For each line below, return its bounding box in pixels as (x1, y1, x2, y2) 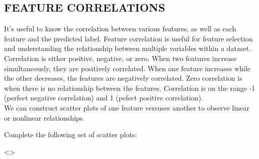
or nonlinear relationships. (4, 112, 85, 123)
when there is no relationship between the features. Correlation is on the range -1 (4, 82, 255, 93)
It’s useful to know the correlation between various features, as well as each (4, 23, 236, 34)
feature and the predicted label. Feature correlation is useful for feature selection (4, 33, 253, 43)
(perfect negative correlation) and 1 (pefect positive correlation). (4, 92, 204, 103)
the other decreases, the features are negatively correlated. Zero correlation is (4, 73, 242, 83)
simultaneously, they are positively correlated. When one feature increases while (4, 63, 251, 73)
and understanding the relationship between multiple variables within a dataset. (4, 43, 251, 54)
